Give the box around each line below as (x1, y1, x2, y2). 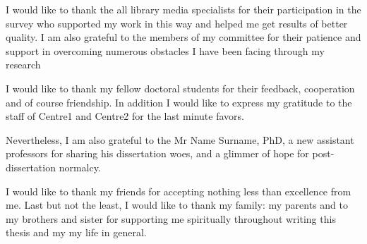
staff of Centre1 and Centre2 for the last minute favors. (6, 109, 244, 123)
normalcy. (59, 159, 101, 174)
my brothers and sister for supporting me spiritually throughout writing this (6, 211, 336, 226)
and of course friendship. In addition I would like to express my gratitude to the (6, 94, 352, 109)
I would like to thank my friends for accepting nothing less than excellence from (6, 183, 351, 198)
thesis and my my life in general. (6, 225, 147, 240)
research (6, 57, 41, 72)
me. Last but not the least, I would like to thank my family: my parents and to (6, 197, 349, 212)
